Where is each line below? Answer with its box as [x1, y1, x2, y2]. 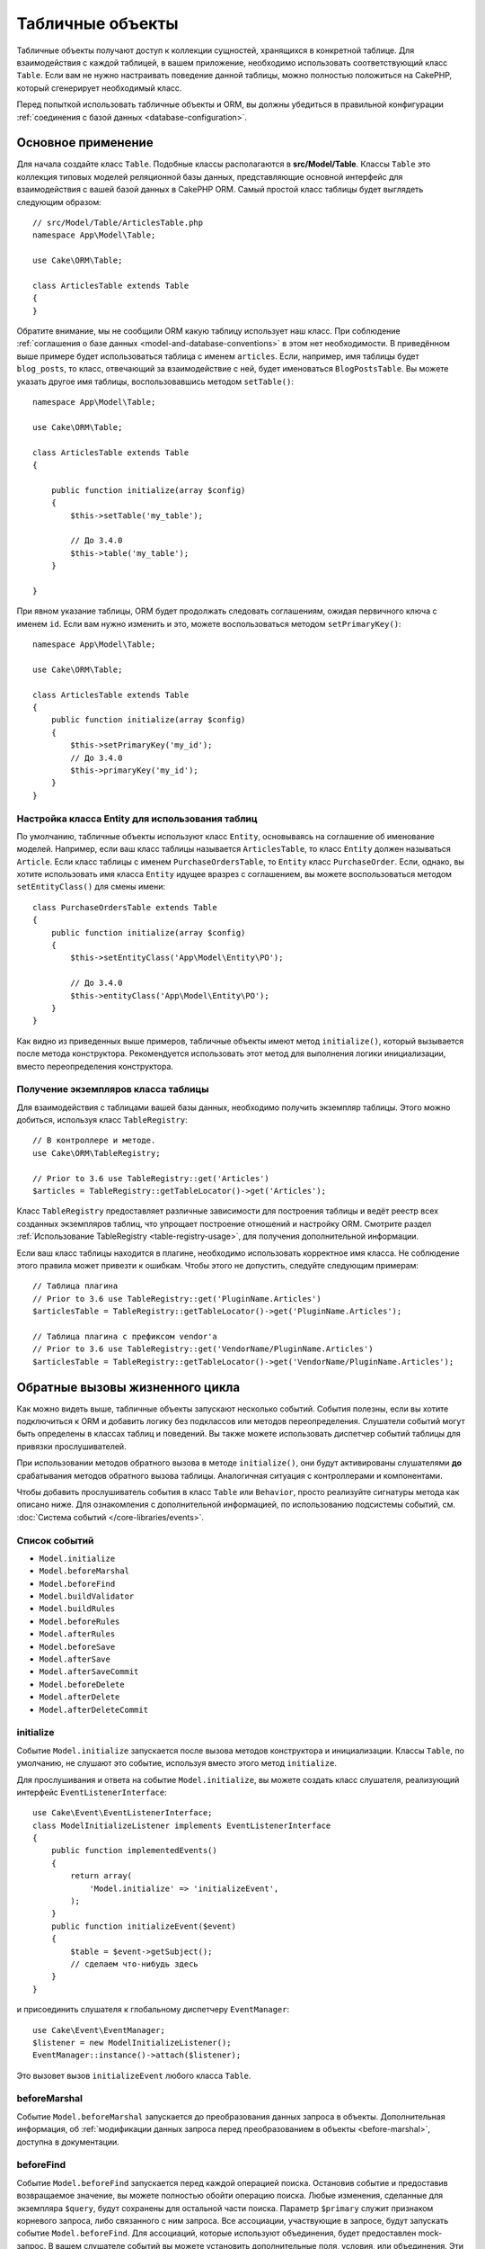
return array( [70, 1871, 133, 1881]
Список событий [16, 1534, 94, 1546]
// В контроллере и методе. [32, 1135, 156, 1146]
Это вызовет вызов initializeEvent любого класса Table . [16, 2070, 251, 2081]
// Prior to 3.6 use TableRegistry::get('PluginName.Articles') [32, 1294, 322, 1304]
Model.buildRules [39, 1604, 116, 1614]
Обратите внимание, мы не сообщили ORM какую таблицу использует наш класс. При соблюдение [16, 326, 401, 336]
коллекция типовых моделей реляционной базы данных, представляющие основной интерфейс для [16, 171, 403, 182]
